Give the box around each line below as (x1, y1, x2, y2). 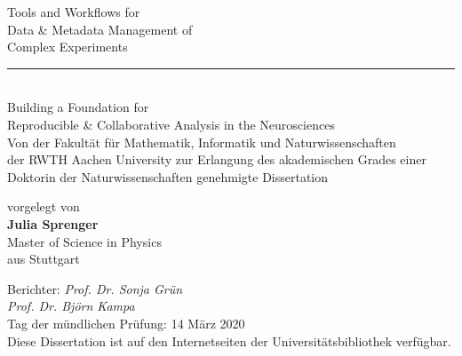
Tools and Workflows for (7, 3, 140, 20)
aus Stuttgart (7, 249, 80, 268)
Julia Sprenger (7, 214, 99, 233)
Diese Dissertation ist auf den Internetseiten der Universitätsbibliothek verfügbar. (7, 331, 451, 350)
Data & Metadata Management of (7, 20, 193, 38)
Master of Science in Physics (7, 232, 162, 250)
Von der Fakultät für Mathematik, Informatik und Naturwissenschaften (7, 132, 396, 151)
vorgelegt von (7, 197, 80, 216)
